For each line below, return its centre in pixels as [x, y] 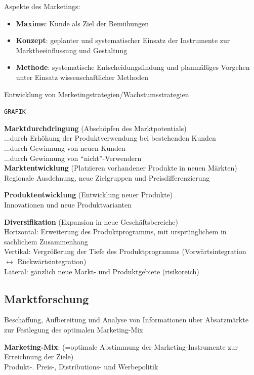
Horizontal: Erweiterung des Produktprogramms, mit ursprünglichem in [115, 232]
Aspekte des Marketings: [42, 6]
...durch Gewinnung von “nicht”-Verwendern [73, 158]
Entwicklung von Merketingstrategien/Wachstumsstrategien [97, 94]
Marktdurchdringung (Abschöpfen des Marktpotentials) [95, 128]
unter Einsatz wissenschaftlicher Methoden [82, 77]
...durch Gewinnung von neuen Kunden [65, 148]
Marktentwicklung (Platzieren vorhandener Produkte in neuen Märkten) [121, 168]
